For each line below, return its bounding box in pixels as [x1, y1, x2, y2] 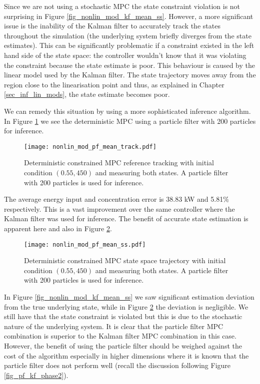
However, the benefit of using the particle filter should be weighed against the [4, 340, 242, 351]
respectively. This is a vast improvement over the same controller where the [4, 203, 235, 214]
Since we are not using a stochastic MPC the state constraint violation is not [4, 1, 240, 11]
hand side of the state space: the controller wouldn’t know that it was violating [4, 49, 246, 60]
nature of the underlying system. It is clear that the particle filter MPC [4, 321, 223, 331]
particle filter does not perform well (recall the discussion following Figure [4, 360, 231, 371]
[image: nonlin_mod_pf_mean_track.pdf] [24, 143, 156, 150]
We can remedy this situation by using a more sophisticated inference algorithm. [4, 105, 251, 116]
